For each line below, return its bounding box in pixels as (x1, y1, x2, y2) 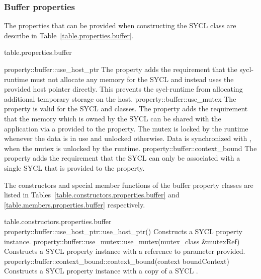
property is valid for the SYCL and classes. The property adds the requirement (4, 103, 248, 114)
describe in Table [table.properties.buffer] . (4, 30, 134, 40)
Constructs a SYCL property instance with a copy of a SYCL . (4, 265, 198, 276)
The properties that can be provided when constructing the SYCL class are (4, 20, 236, 31)
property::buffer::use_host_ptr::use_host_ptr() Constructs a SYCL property (4, 226, 242, 236)
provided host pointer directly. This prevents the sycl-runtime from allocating (4, 84, 243, 94)
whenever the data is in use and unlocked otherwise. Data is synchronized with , (4, 133, 251, 144)
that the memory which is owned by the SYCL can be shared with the (4, 113, 221, 123)
